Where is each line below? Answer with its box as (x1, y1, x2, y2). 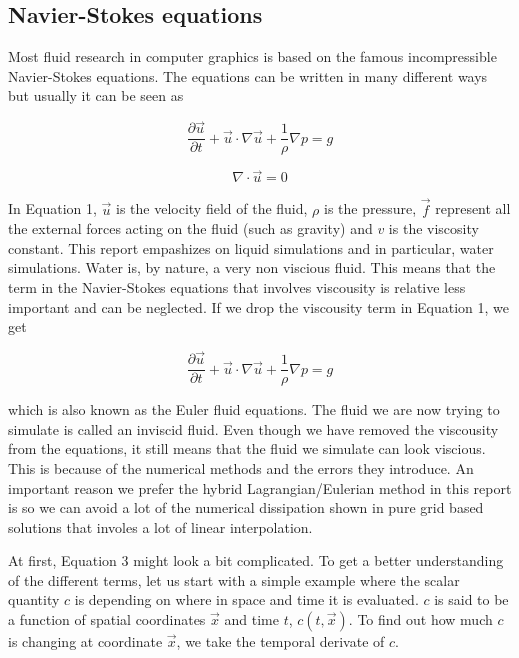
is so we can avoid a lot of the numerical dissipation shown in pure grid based (8, 497, 484, 518)
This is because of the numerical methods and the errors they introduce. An (8, 457, 474, 478)
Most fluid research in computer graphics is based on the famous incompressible (8, 46, 497, 67)
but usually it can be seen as (8, 85, 184, 106)
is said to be (434, 589, 509, 610)
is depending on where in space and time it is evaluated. (74, 589, 419, 610)
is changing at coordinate (8, 631, 163, 652)
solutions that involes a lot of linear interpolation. (8, 516, 313, 537)
